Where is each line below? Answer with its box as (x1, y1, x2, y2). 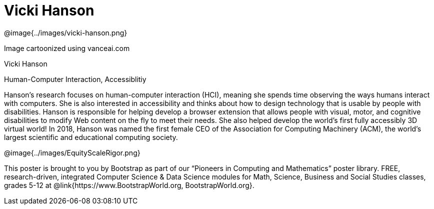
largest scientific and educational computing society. (4, 132, 178, 141)
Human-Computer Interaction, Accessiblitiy (4, 74, 146, 83)
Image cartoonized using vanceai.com (4, 43, 130, 52)
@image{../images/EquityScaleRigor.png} (4, 148, 140, 157)
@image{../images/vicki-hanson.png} (4, 28, 127, 37)
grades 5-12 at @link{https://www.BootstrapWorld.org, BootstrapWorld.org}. (4, 180, 254, 189)
